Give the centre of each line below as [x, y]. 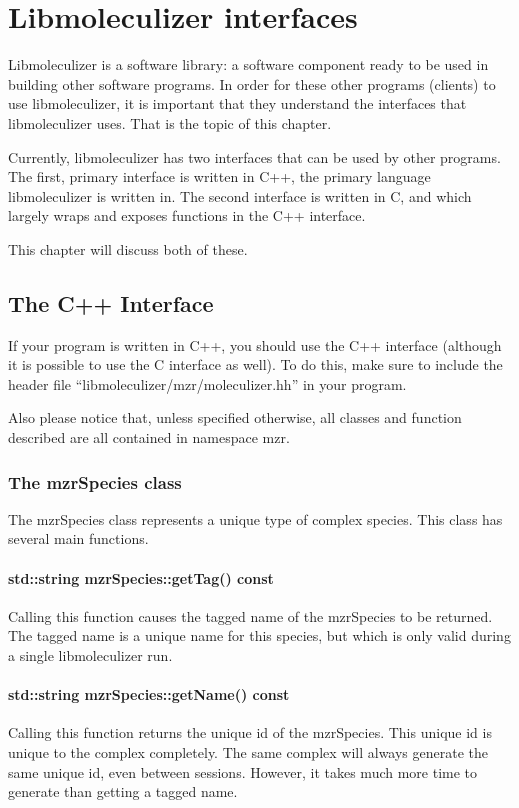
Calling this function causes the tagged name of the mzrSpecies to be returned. [250, 615]
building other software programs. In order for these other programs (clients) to [252, 83]
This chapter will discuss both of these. [128, 248]
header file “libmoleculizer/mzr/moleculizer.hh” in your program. [207, 383]
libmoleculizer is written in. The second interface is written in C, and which [240, 195]
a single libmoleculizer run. [90, 655]
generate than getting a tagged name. [123, 791]
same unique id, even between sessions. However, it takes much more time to [243, 771]
